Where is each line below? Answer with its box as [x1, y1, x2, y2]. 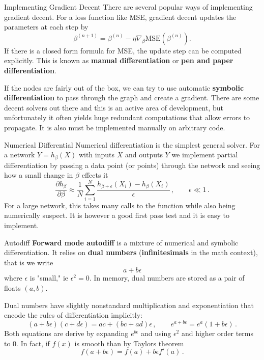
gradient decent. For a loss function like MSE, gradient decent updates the [4, 11, 237, 22]
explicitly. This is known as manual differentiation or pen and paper [4, 55, 233, 66]
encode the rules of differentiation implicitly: [4, 310, 143, 320]
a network [4, 149, 35, 160]
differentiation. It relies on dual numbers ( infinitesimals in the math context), [4, 247, 258, 258]
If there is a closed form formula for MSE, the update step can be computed [4, 45, 242, 56]
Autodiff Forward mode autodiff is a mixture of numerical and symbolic [4, 237, 239, 247]
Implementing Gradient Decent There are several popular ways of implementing [4, 2, 253, 12]
